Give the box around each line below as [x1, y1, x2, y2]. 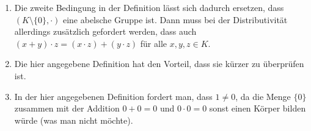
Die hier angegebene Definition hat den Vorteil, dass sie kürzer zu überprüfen [14, 57, 304, 70]
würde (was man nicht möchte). [14, 113, 133, 126]
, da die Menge [235, 90, 291, 102]
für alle [140, 37, 167, 49]
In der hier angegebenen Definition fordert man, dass [14, 90, 213, 102]
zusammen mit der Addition [14, 102, 120, 115]
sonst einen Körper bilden [209, 102, 306, 115]
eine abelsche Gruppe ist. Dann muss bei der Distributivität [62, 13, 288, 26]
